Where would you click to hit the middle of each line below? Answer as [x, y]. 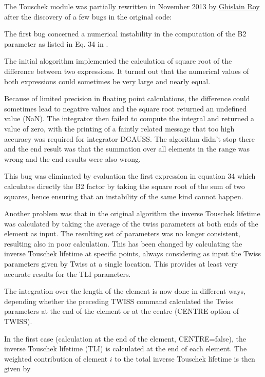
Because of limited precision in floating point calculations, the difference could [127, 98]
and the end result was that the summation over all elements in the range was [127, 149]
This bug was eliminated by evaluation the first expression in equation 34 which [130, 176]
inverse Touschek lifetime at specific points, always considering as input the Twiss [133, 253]
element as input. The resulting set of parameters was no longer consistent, [122, 233]
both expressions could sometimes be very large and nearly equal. [107, 81]
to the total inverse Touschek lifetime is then [185, 358]
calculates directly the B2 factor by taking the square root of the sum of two [125, 186]
